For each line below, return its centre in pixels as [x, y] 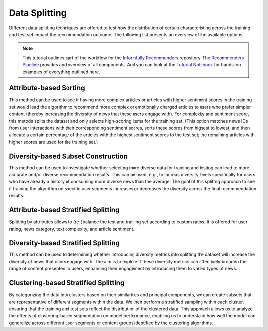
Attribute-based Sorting [47, 88]
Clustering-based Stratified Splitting [67, 283]
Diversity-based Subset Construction [68, 156]
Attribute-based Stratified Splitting [64, 210]
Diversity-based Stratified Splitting [65, 243]
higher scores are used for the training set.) [54, 142]
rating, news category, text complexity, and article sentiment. [72, 229]
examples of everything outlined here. [61, 72]
